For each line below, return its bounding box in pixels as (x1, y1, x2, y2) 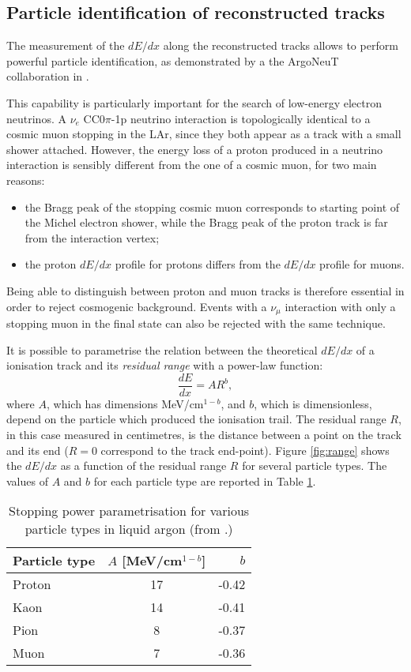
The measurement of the (6, 37, 125, 54)
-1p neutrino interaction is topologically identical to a (111, 110, 371, 126)
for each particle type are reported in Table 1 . (93, 472, 316, 489)
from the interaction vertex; (25, 229, 160, 246)
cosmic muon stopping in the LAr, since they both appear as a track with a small (6, 126, 402, 142)
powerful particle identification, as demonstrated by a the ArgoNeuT (6, 52, 339, 69)
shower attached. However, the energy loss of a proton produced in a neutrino (6, 141, 383, 157)
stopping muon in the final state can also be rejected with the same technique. (6, 314, 386, 331)
